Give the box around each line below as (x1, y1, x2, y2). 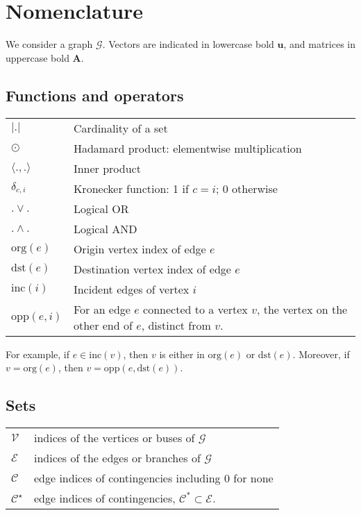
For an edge (73, 301, 131, 317)
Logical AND (73, 220, 137, 237)
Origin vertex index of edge (73, 240, 206, 257)
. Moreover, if (292, 346, 350, 361)
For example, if (6, 346, 70, 361)
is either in (159, 346, 205, 361)
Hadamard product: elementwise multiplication (73, 140, 302, 156)
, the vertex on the (256, 301, 348, 317)
